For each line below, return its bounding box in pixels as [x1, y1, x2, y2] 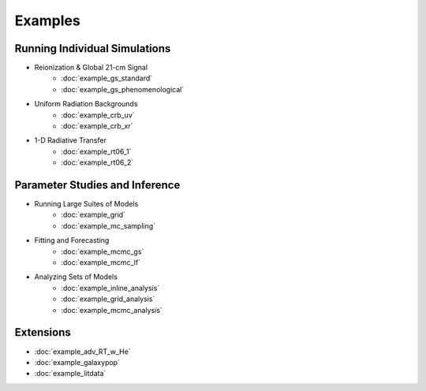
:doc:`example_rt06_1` [61, 147, 132, 156]
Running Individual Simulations [14, 42, 171, 55]
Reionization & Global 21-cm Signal [34, 63, 148, 73]
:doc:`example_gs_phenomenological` [61, 84, 185, 94]
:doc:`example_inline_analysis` [61, 283, 160, 292]
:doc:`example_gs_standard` [61, 73, 153, 83]
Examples [14, 12, 80, 29]
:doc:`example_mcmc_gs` [61, 247, 144, 256]
